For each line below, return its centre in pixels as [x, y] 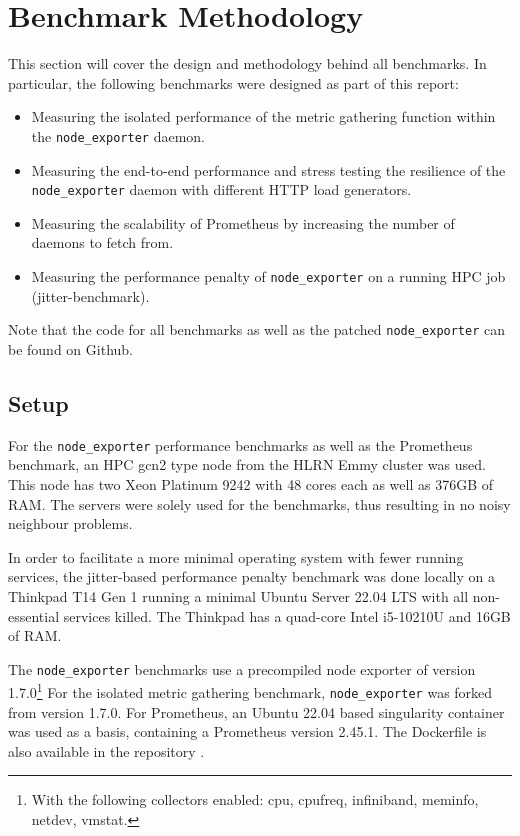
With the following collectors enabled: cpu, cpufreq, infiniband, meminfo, [255, 799]
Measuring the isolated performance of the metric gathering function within [263, 116]
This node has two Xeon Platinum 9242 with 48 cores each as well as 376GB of [251, 483]
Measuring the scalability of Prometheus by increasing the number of [243, 222]
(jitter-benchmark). [90, 295]
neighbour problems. [70, 523]
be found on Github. [70, 348]
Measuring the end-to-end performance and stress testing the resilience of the [268, 169]
